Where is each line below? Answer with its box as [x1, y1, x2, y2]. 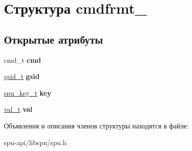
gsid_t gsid [4, 71, 40, 81]
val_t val [4, 104, 33, 114]
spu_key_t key [4, 87, 51, 98]
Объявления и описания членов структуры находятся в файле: [4, 120, 189, 130]
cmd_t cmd [4, 54, 41, 65]
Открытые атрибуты [4, 31, 103, 47]
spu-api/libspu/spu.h [4, 137, 67, 147]
